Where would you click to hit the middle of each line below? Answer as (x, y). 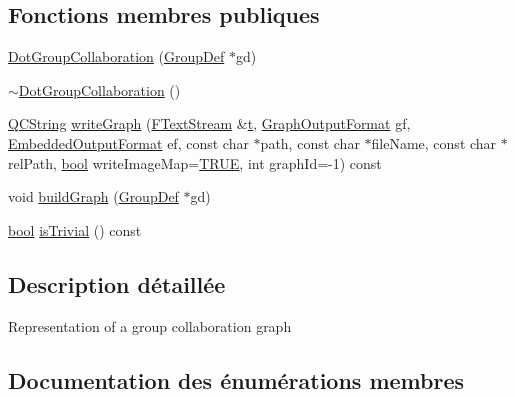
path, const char (310, 142)
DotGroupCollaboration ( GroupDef (116, 56)
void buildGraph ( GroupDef (93, 196)
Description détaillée (117, 283)
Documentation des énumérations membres (236, 379)
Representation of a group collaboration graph (150, 325)
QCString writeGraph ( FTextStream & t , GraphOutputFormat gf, (209, 123)
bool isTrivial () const (75, 229)
